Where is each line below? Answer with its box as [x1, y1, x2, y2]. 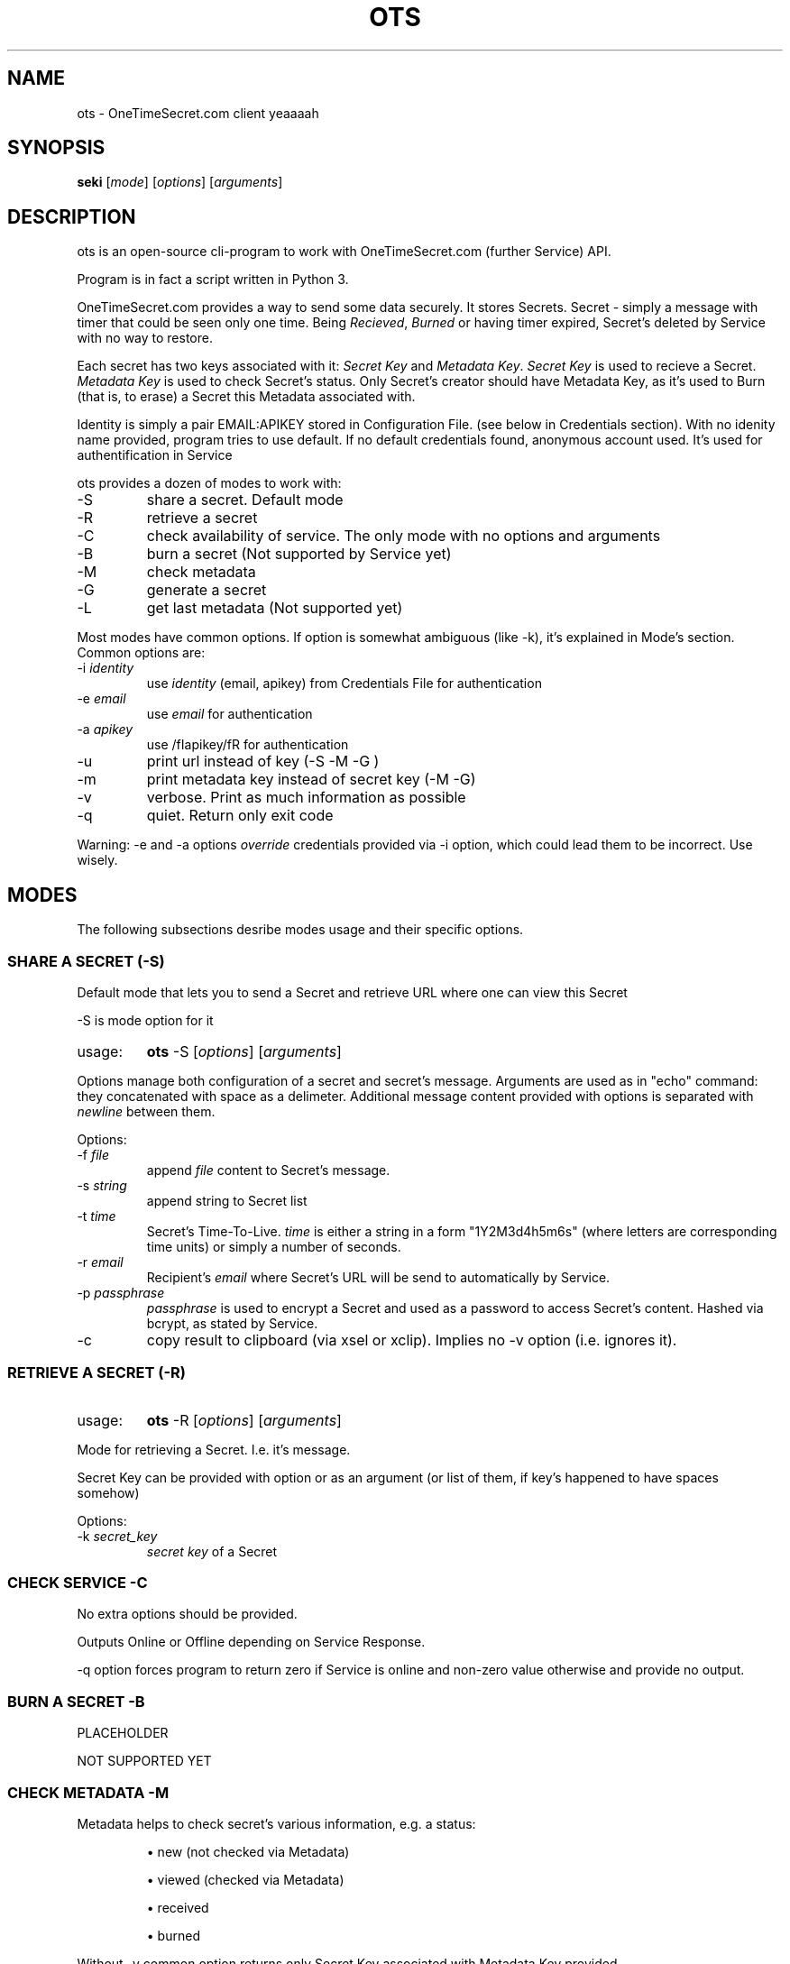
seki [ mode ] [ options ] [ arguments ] [77, 174, 283, 190]
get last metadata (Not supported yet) [146, 599, 403, 618]
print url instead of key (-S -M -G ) [146, 752, 380, 771]
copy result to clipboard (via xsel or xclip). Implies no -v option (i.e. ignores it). [146, 1330, 677, 1349]
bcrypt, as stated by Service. [146, 1315, 318, 1331]
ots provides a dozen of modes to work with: [77, 475, 342, 491]
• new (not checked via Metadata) [146, 1843, 350, 1859]
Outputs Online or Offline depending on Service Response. [77, 1634, 426, 1650]
